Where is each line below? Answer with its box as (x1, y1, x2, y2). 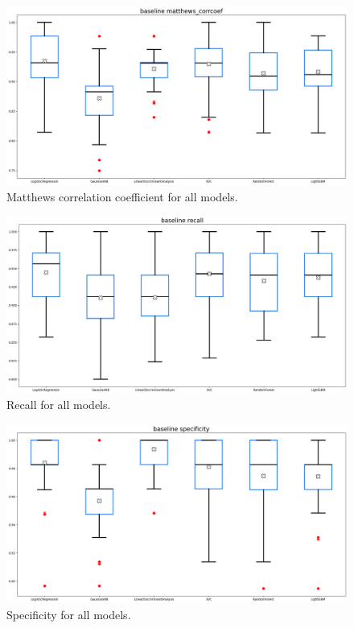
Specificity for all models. (6, 605, 131, 622)
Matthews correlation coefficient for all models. (6, 188, 238, 205)
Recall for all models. (6, 396, 111, 413)
